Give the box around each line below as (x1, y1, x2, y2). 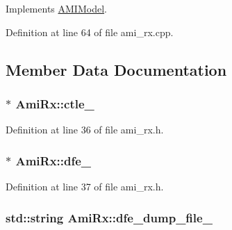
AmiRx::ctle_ (15, 95, 94, 112)
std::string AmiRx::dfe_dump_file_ (6, 208, 213, 226)
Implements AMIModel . (6, 1, 107, 15)
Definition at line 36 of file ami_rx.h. (6, 122, 164, 137)
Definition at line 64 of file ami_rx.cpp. (6, 24, 174, 39)
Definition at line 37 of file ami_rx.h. (6, 179, 164, 193)
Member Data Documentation (6, 58, 227, 80)
